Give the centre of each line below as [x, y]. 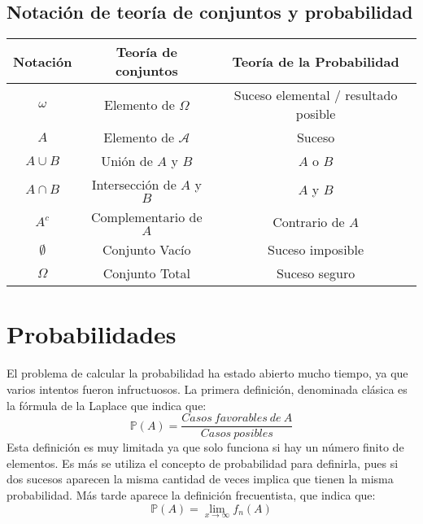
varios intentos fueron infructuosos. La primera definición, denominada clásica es [207, 389]
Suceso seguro [316, 273]
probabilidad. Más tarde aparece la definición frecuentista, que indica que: [191, 494]
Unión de [127, 161]
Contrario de [309, 221]
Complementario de [147, 217]
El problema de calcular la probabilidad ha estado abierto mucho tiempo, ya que [207, 373]
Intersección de [134, 185]
